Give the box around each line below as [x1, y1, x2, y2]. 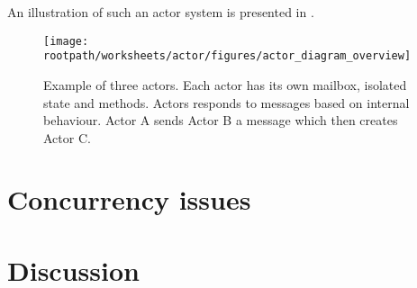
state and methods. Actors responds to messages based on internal [43, 93, 410, 112]
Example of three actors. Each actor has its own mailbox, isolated [43, 75, 407, 94]
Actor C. [43, 128, 91, 147]
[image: [43, 34, 89, 48]
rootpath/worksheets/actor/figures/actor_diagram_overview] [43, 49, 412, 63]
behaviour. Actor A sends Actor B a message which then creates [43, 111, 398, 130]
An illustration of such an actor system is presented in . [7, 3, 314, 21]
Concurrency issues [7, 181, 251, 218]
